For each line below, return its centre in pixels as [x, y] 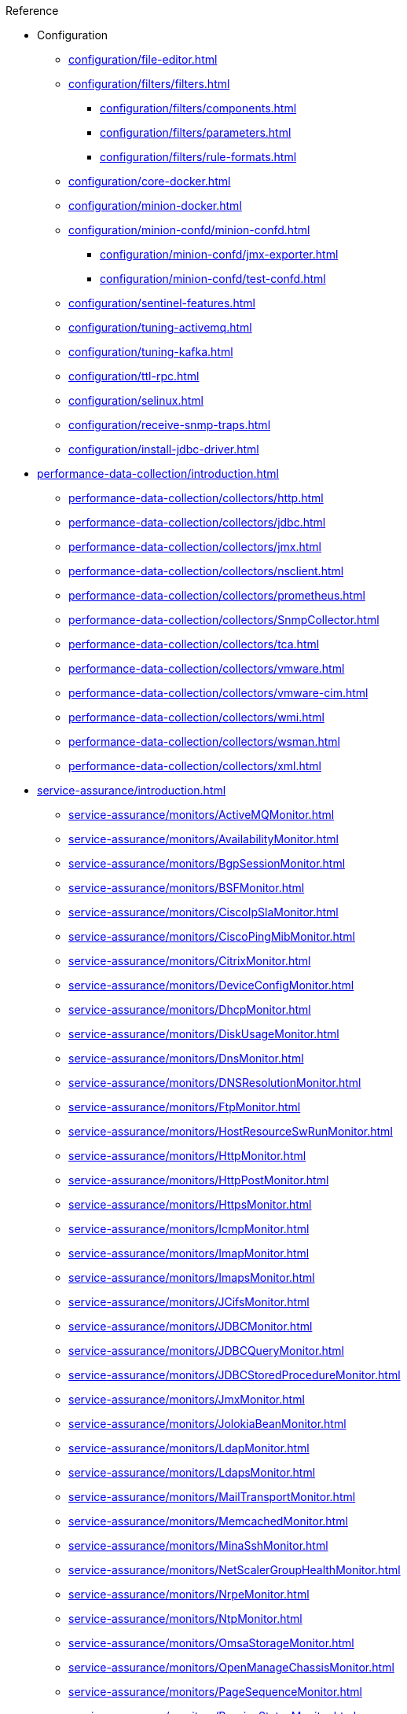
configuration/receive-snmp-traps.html [170, 425]
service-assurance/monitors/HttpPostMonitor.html [199, 1180]
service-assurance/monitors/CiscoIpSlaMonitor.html [203, 912]
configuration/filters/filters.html [149, 84]
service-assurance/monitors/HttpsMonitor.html [190, 1204]
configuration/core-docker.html [150, 181]
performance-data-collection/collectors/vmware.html [207, 668]
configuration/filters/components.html [198, 108]
